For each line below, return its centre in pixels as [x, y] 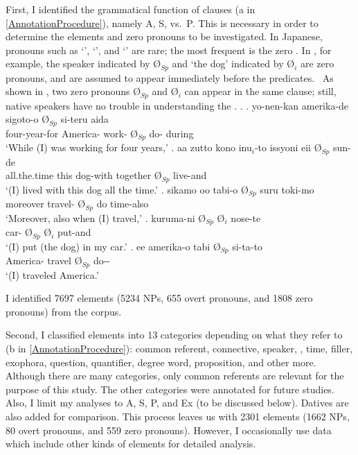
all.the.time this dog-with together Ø [84, 175]
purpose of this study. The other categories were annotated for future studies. [170, 389]
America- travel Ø [44, 260]
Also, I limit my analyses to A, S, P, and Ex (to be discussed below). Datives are [177, 403]
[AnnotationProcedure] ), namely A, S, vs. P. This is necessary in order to [162, 23]
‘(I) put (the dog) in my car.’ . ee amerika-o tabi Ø [113, 246]
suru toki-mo [287, 189]
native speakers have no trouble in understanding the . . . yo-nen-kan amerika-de [177, 105]
